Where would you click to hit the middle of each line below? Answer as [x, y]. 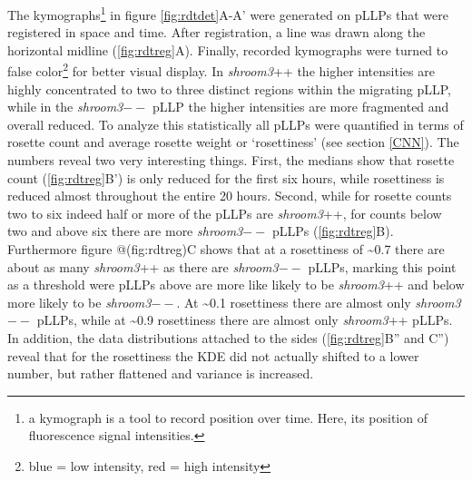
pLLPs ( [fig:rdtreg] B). [333, 231]
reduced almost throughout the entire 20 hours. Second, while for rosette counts [230, 196]
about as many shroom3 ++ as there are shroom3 [143, 266]
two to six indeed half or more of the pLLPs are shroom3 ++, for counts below [225, 213]
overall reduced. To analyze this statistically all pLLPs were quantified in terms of [236, 124]
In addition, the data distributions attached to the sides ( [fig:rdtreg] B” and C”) [228, 338]
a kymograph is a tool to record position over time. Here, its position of [228, 417]
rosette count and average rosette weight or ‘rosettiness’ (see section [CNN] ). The [233, 142]
